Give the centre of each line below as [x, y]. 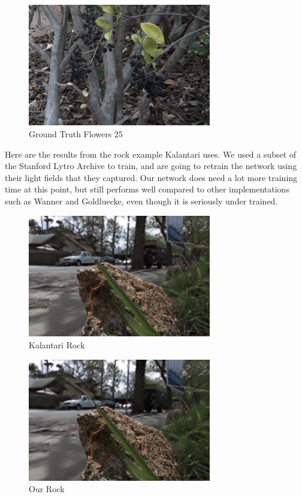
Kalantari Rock [57, 345]
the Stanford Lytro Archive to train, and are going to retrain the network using [151, 166]
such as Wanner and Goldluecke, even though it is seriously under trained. [141, 201]
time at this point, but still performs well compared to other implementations [147, 189]
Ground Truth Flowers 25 [76, 133]
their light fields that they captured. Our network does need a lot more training [151, 177]
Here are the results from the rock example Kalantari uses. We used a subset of [151, 154]
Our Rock [47, 489]
